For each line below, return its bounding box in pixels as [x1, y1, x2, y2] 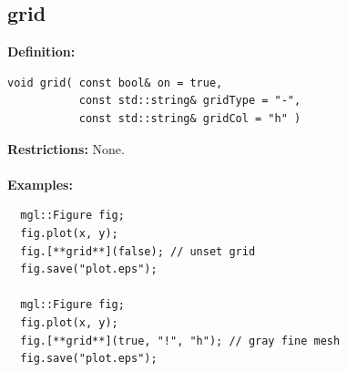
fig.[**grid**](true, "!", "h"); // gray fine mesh [20, 334, 341, 347]
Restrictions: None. [7, 139, 125, 158]
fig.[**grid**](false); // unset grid [20, 244, 256, 258]
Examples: [7, 174, 73, 193]
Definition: [7, 42, 76, 61]
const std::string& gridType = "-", [78, 94, 301, 108]
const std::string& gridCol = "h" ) [78, 111, 301, 125]
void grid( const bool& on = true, [7, 76, 223, 89]
